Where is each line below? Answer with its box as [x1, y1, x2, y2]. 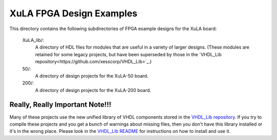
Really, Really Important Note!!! [9, 100, 111, 109]
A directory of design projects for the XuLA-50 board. [35, 73, 149, 79]
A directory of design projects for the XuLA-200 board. [35, 87, 151, 93]
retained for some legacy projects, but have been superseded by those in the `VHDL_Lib [35, 51, 222, 57]
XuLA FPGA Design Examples [9, 8, 138, 19]
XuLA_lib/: [22, 37, 44, 43]
